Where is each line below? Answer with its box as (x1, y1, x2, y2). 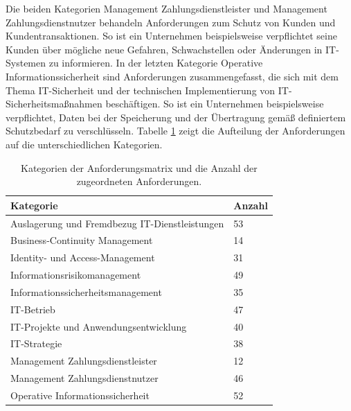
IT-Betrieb (10, 301, 55, 316)
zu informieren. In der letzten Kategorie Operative (48, 55, 263, 70)
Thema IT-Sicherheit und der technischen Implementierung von (6, 82, 276, 97)
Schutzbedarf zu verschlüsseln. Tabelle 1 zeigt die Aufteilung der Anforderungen (6, 123, 345, 138)
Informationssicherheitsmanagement (10, 284, 162, 299)
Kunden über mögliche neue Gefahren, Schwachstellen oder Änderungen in (6, 42, 323, 56)
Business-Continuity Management (10, 233, 153, 247)
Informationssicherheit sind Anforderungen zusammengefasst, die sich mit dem (6, 69, 339, 83)
